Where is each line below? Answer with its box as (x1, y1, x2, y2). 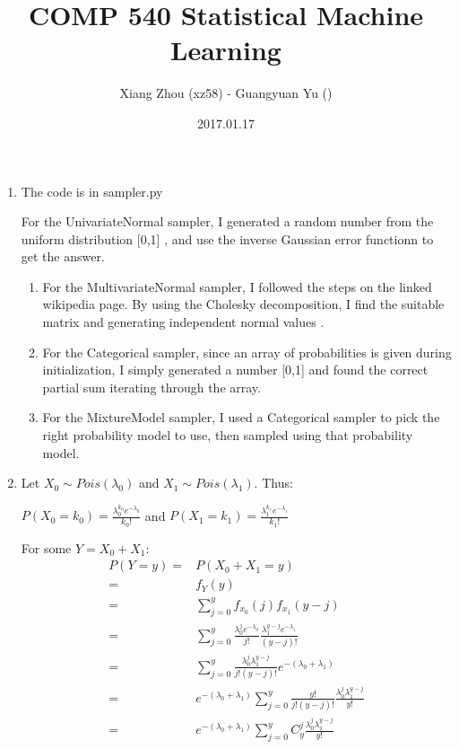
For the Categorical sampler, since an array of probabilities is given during (42, 342, 452, 361)
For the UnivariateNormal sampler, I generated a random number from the (21, 212, 434, 231)
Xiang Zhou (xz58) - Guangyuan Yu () (119, 84, 333, 102)
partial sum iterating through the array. (42, 377, 261, 396)
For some (21, 538, 72, 557)
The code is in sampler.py (21, 181, 163, 200)
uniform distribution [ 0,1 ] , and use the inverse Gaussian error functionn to (21, 229, 434, 248)
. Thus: (254, 473, 293, 492)
